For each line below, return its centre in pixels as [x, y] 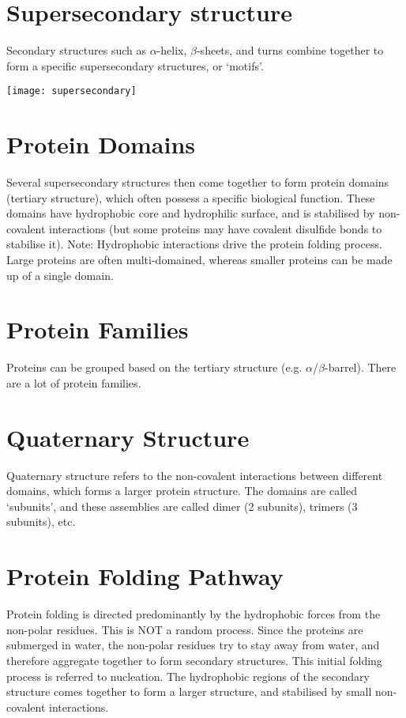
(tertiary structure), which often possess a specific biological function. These [191, 197]
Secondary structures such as [76, 50]
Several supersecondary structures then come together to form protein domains [198, 182]
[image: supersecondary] [71, 91]
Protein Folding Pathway [145, 576]
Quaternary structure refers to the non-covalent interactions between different [195, 475]
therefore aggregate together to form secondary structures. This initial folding [194, 660]
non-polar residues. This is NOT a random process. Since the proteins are [185, 629]
